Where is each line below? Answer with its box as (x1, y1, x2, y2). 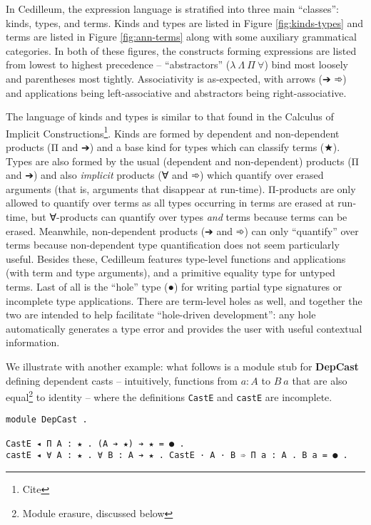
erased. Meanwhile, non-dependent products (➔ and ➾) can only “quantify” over (6, 223, 359, 238)
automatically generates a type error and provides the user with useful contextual (6, 321, 362, 336)
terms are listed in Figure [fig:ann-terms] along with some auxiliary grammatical (6, 29, 357, 44)
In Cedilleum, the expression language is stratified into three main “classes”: (6, 1, 339, 16)
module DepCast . (6, 415, 88, 425)
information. (6, 335, 60, 350)
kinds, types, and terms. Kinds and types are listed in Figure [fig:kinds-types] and (6, 15, 364, 30)
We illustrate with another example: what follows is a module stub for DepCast (6, 358, 359, 373)
